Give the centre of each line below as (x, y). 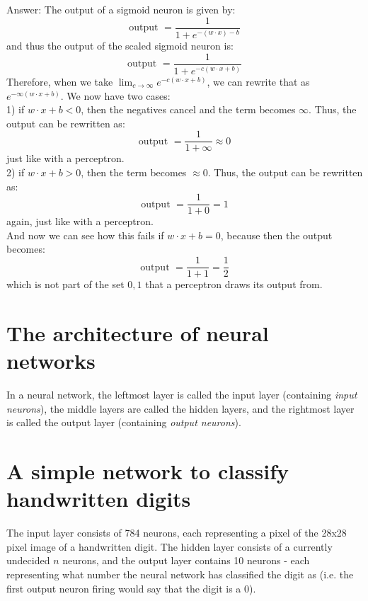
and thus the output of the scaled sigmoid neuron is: (120, 45)
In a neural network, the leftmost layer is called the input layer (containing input (182, 395)
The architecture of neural (138, 332)
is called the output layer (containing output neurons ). (124, 422)
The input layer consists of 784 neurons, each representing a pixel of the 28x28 (177, 533)
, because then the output (276, 235)
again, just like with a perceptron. (80, 221)
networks (51, 361)
